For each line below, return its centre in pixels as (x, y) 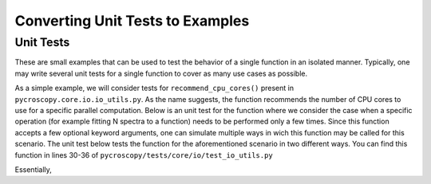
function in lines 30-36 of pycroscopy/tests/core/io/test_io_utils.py (144, 155)
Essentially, (33, 169)
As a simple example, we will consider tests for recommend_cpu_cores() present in (154, 88)
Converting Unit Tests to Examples (132, 21)
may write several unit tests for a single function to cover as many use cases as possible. (161, 73)
